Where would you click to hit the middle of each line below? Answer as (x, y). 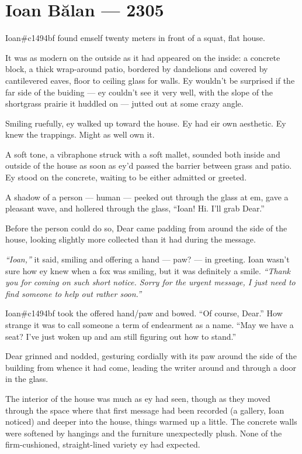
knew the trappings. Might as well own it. (80, 134)
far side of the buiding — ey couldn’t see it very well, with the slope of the (139, 92)
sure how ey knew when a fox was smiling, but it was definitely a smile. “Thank (148, 270)
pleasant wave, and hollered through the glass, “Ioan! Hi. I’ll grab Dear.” (135, 208)
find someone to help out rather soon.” (73, 293)
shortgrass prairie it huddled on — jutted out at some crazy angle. (124, 103)
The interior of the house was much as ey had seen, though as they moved (138, 398)
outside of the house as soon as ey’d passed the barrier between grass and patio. (149, 165)
